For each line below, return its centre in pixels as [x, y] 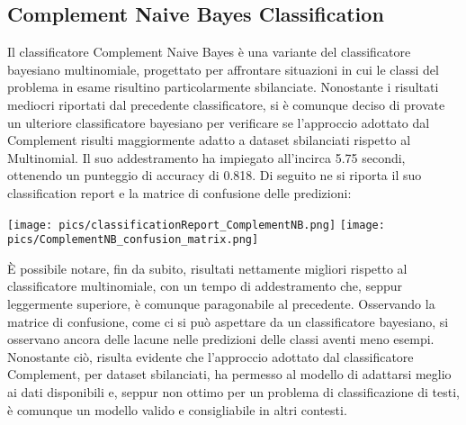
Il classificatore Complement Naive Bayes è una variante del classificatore [209, 52]
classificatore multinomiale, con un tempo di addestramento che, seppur [205, 286]
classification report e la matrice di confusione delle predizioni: [179, 192]
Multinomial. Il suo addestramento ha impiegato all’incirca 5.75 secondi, [206, 157]
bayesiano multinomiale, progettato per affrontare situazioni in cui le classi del [223, 69]
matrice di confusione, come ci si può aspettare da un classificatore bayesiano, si [228, 321]
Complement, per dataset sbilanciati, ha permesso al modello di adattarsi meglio [229, 374]
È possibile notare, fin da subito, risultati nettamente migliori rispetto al [207, 268]
